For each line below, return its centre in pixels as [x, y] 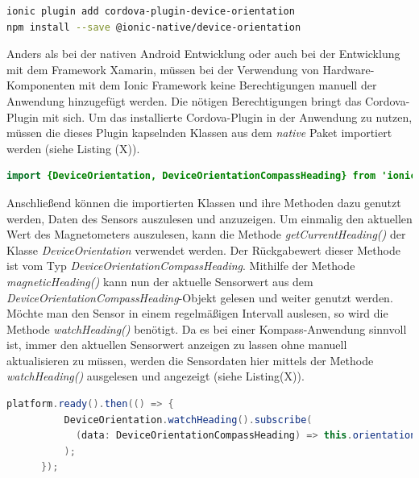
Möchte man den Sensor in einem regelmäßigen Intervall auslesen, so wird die [197, 313]
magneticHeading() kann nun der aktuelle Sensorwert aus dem [160, 281]
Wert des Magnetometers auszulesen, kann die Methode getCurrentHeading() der [206, 234]
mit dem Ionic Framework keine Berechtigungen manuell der [228, 85]
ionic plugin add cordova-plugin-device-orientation [151, 11]
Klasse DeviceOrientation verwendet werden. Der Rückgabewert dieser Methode [203, 249]
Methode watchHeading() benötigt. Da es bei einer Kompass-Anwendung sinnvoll [207, 328]
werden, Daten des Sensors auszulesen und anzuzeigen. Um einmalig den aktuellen [209, 218]
